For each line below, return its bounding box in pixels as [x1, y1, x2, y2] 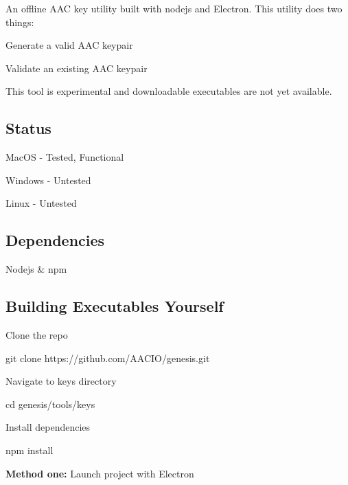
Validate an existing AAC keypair [5, 60, 148, 75]
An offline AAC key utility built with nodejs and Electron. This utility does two [5, 1, 343, 15]
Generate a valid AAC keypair [5, 38, 133, 52]
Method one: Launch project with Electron [5, 466, 194, 480]
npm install [5, 442, 54, 457]
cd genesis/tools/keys [5, 396, 95, 411]
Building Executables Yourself [5, 295, 224, 317]
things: [5, 14, 34, 29]
